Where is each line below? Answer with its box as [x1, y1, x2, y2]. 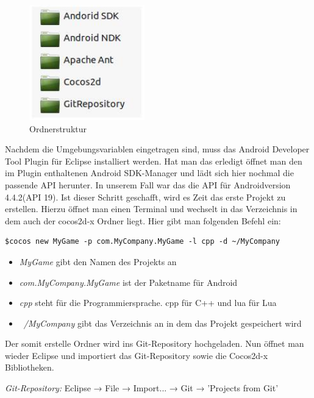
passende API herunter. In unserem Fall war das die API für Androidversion [5, 178, 291, 191]
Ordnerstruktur [29, 122, 87, 135]
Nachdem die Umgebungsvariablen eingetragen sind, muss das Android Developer [5, 143, 310, 155]
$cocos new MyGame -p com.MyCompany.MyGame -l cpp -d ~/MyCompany [5, 237, 280, 246]
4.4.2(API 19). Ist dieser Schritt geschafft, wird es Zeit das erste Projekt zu [5, 190, 286, 203]
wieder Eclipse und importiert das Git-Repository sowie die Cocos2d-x [5, 349, 268, 361]
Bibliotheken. [5, 361, 54, 374]
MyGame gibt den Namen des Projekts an [19, 255, 177, 268]
